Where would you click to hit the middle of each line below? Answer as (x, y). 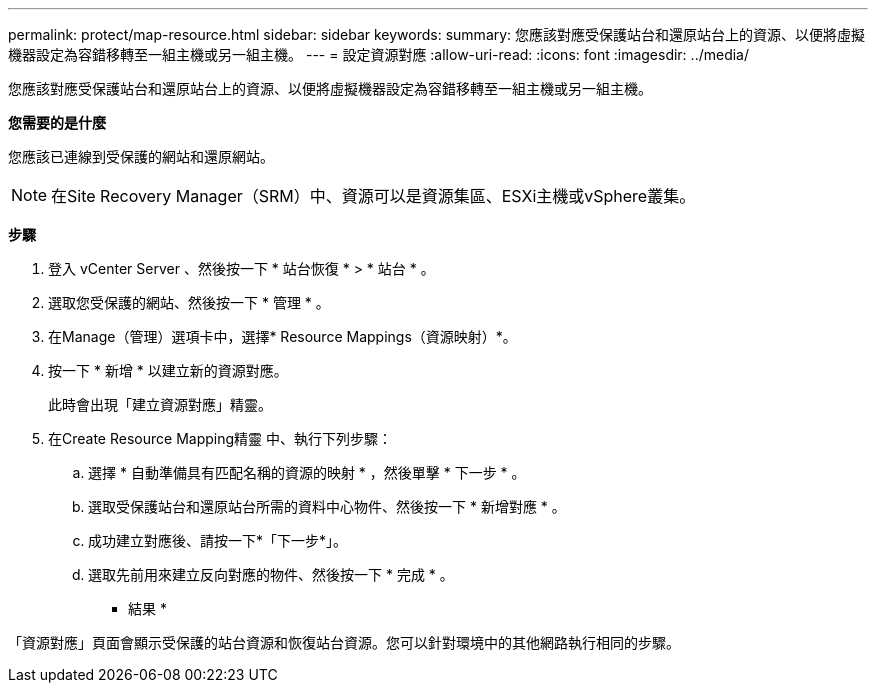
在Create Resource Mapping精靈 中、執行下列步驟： (220, 438)
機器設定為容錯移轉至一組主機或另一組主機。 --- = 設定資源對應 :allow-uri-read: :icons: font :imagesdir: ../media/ (379, 54)
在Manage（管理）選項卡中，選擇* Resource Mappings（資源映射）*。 (282, 336)
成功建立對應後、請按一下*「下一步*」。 (218, 540)
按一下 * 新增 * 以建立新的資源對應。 (168, 370)
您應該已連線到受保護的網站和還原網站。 (141, 156)
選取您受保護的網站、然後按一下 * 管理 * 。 (189, 302)
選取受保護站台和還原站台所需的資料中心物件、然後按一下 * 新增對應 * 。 (327, 506)
